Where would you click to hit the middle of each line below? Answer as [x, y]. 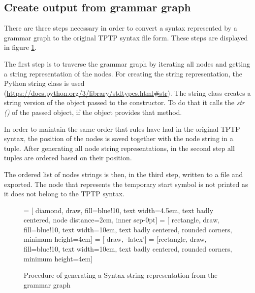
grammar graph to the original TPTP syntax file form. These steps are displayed [126, 37]
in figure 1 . [20, 47]
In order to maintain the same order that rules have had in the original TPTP [122, 128]
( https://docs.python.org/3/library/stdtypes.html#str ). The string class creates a [127, 92]
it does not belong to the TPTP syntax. [64, 194]
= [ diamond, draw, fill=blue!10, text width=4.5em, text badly [119, 210]
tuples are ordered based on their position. [68, 158]
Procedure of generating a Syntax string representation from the [121, 275]
